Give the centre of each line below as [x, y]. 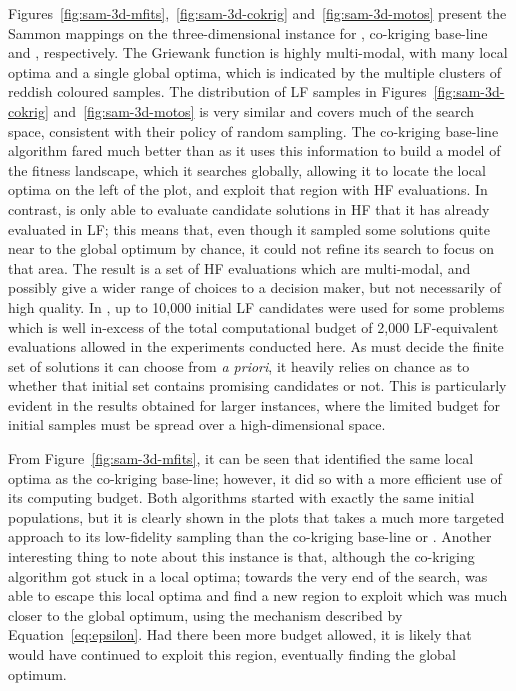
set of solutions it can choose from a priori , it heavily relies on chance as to [239, 365]
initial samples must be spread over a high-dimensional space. [197, 424]
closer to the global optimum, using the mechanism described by [205, 614]
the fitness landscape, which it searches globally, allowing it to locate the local [247, 169]
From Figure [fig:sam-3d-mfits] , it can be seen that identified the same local [241, 458]
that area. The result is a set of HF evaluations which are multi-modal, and [239, 267]
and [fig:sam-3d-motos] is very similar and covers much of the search [264, 110]
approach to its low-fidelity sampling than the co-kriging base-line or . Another [250, 536]
